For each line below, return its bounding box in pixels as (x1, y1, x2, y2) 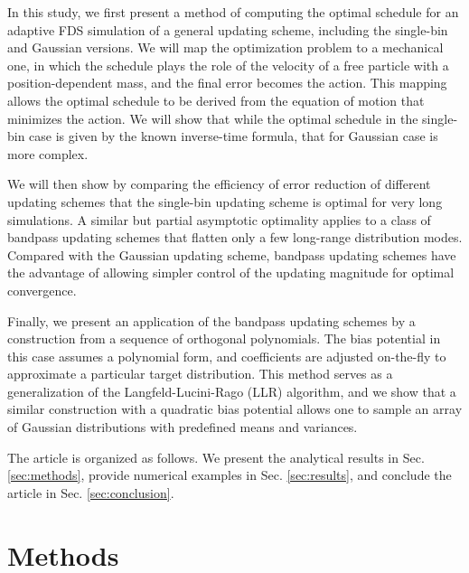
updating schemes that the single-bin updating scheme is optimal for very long (7, 192, 443, 211)
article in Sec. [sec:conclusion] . (7, 483, 174, 502)
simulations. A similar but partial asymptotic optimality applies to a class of (7, 210, 431, 229)
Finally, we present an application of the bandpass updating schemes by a (7, 311, 416, 330)
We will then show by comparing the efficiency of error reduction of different (7, 174, 431, 193)
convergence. (7, 280, 77, 299)
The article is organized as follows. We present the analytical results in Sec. (7, 447, 425, 466)
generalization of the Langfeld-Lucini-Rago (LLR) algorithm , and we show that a (7, 381, 456, 400)
